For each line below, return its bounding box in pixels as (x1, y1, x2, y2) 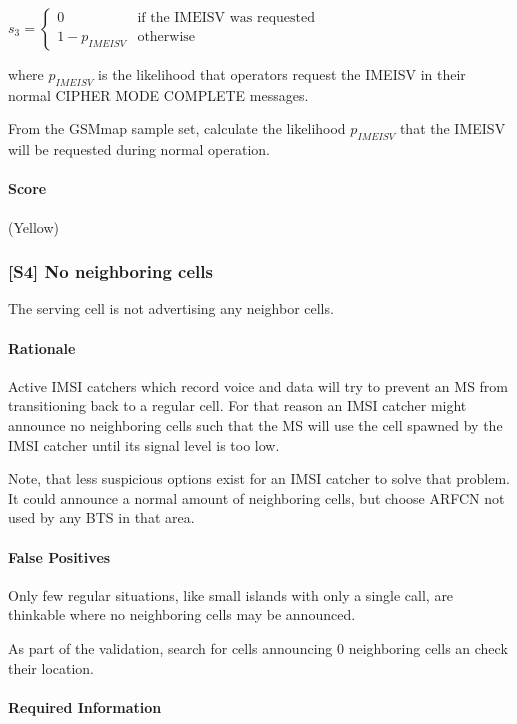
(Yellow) (8, 216, 59, 237)
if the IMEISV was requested (137, 11, 316, 26)
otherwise (137, 30, 196, 45)
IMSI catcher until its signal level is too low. (8, 434, 280, 455)
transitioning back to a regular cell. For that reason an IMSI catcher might (8, 395, 467, 416)
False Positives (8, 546, 111, 567)
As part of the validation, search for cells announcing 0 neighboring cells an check (8, 637, 508, 658)
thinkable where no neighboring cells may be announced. (8, 604, 356, 625)
